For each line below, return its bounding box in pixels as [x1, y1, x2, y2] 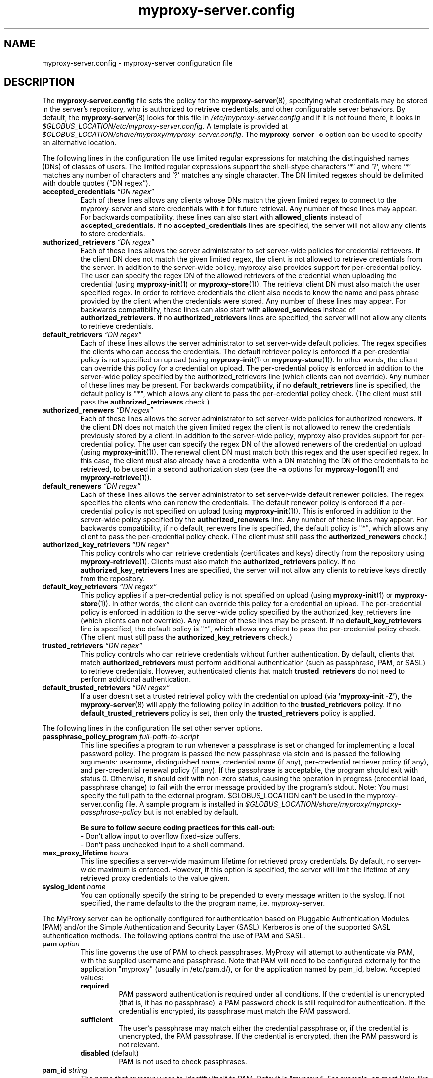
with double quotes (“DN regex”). [42, 179, 150, 188]
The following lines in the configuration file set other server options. [42, 724, 263, 733]
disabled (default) [80, 1049, 139, 1058]
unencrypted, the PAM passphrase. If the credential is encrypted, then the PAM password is [119, 1032, 418, 1041]
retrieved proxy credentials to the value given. [80, 874, 230, 883]
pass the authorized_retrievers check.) [80, 398, 210, 406]
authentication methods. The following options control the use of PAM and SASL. [42, 931, 305, 940]
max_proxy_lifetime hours [42, 849, 129, 857]
